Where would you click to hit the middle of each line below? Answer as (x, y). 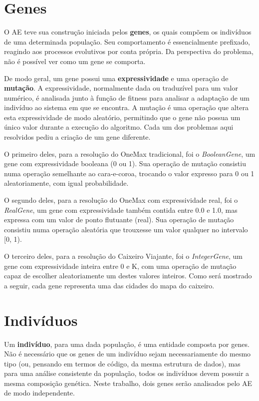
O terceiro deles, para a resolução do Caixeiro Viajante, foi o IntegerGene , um (124, 256)
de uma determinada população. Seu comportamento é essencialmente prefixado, (127, 41)
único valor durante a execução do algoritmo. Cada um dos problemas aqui (119, 127)
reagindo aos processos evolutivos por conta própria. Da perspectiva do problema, (129, 51)
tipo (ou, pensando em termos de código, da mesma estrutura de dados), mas (122, 363)
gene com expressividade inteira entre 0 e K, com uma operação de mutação (120, 266)
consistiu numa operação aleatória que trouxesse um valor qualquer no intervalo (126, 229)
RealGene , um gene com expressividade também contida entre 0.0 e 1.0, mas (121, 210)
